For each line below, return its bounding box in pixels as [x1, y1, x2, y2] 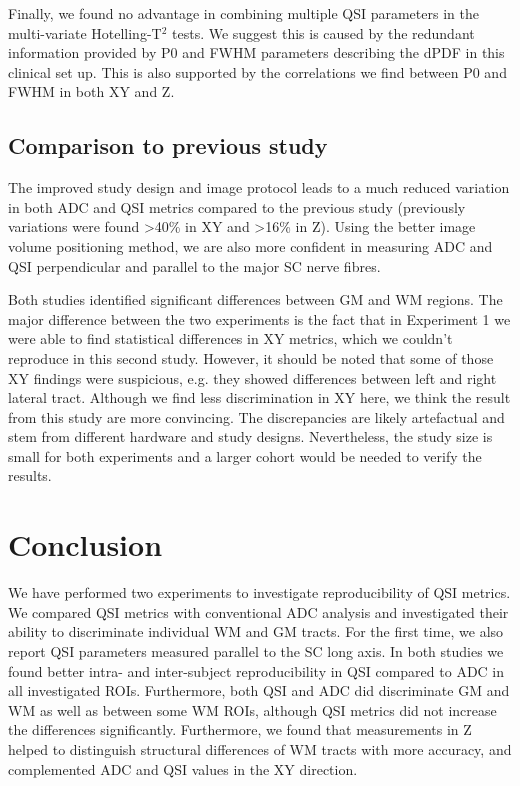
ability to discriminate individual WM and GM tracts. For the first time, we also [8, 621, 504, 642]
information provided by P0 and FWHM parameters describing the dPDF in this [8, 42, 505, 63]
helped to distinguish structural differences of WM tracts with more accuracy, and [8, 738, 512, 759]
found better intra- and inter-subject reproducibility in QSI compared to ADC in [8, 660, 505, 681]
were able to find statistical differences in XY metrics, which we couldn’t [8, 328, 453, 349]
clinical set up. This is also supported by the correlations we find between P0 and [8, 61, 507, 82]
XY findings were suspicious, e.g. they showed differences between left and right [8, 367, 497, 388]
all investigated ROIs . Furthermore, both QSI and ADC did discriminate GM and [8, 680, 510, 701]
